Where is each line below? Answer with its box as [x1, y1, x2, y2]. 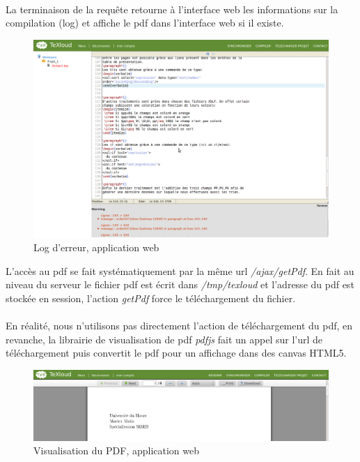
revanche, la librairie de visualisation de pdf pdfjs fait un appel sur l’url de [6, 331, 323, 346]
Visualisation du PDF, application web [33, 443, 199, 458]
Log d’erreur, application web [33, 240, 159, 254]
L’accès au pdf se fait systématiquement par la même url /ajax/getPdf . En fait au [6, 263, 354, 278]
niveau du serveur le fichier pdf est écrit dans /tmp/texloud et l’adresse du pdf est [6, 277, 354, 292]
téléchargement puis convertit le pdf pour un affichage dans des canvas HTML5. [6, 345, 347, 360]
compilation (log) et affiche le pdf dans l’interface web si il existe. [6, 15, 284, 30]
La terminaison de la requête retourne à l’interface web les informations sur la [6, 1, 338, 16]
